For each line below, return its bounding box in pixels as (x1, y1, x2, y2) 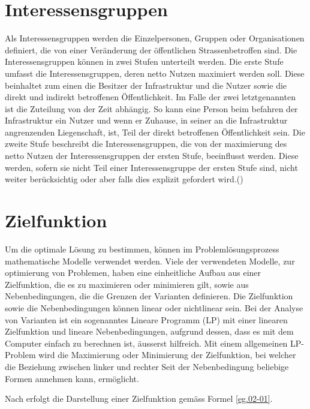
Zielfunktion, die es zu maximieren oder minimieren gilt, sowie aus (5, 278, 249, 290)
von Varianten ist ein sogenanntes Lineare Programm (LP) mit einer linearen (5, 313, 288, 326)
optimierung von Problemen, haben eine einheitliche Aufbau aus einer (5, 266, 261, 279)
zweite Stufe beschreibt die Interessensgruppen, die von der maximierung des (5, 137, 287, 150)
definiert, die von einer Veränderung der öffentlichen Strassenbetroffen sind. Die (5, 43, 297, 56)
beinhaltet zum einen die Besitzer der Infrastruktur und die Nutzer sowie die (5, 79, 287, 91)
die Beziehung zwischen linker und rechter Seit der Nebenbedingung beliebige (5, 360, 289, 372)
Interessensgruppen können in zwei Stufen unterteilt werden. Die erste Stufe (5, 55, 284, 68)
